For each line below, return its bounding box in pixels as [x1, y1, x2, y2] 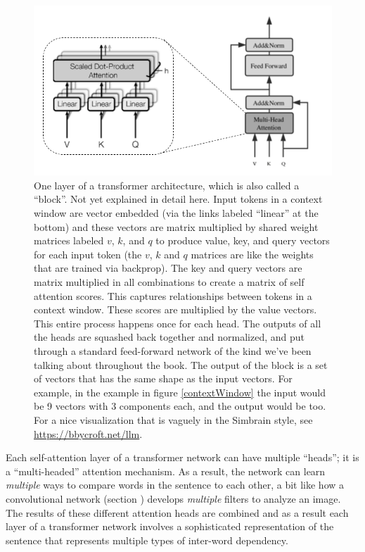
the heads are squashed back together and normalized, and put [34, 330, 305, 344]
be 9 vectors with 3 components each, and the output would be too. [34, 399, 326, 413]
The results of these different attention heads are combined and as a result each [6, 505, 349, 520]
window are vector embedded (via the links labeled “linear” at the [34, 206, 319, 220]
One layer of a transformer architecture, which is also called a [34, 177, 300, 192]
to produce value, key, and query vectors [155, 233, 330, 248]
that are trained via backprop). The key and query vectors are [34, 261, 302, 275]
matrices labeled [34, 233, 104, 248]
